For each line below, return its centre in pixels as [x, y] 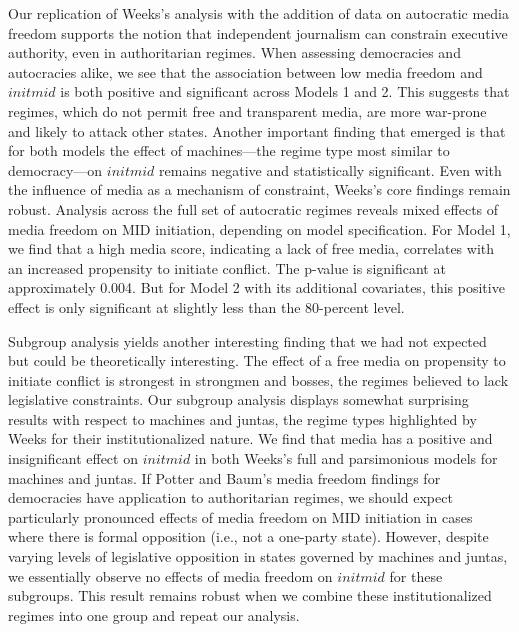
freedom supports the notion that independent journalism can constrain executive [258, 32]
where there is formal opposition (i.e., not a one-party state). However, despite [248, 536]
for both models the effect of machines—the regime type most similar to [229, 150]
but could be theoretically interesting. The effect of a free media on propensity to [257, 360]
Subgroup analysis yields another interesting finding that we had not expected [247, 340]
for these [416, 575]
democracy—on [55, 169]
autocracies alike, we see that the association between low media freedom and [245, 71]
